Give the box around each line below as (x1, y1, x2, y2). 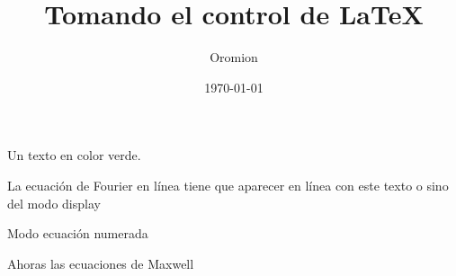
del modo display (7, 193, 101, 212)
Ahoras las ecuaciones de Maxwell (7, 254, 194, 272)
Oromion (210, 48, 258, 67)
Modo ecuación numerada (7, 224, 148, 243)
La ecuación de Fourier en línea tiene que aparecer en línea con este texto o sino (7, 175, 449, 194)
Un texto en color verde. (7, 146, 141, 165)
